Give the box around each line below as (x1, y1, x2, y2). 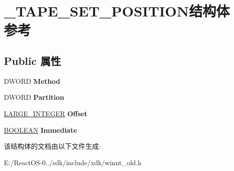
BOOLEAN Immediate (4, 124, 77, 135)
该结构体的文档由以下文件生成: (4, 141, 101, 151)
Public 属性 (4, 53, 61, 68)
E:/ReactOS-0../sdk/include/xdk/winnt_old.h (4, 157, 142, 167)
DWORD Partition (4, 92, 64, 102)
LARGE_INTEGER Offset (4, 108, 88, 118)
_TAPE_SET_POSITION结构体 (4, 1, 230, 21)
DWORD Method (4, 76, 61, 86)
